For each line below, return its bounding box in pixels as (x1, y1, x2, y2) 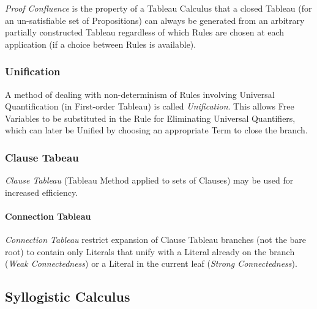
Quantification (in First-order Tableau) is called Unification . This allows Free (5, 100, 294, 113)
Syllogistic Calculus (5, 287, 130, 306)
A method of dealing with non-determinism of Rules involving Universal (5, 87, 275, 100)
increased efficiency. (5, 185, 78, 198)
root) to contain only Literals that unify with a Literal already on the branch (5, 245, 295, 258)
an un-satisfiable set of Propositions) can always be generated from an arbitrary (5, 13, 305, 26)
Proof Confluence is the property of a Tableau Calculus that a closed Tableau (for (5, 2, 312, 14)
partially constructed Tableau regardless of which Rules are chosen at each (5, 26, 285, 39)
